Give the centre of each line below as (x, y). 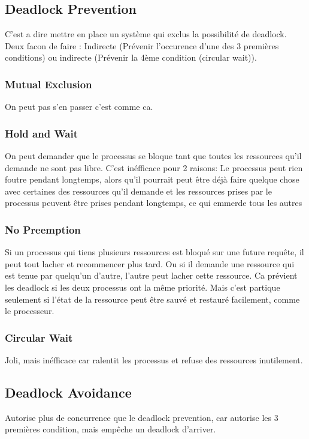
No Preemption (43, 229)
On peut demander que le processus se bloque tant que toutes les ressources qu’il (153, 156)
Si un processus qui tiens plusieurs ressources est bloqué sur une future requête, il (154, 252)
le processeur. (30, 311)
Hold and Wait (41, 133)
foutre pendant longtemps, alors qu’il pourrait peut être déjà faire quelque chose (152, 179)
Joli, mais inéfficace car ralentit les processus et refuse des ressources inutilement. (154, 359)
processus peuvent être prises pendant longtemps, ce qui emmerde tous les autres (154, 203)
